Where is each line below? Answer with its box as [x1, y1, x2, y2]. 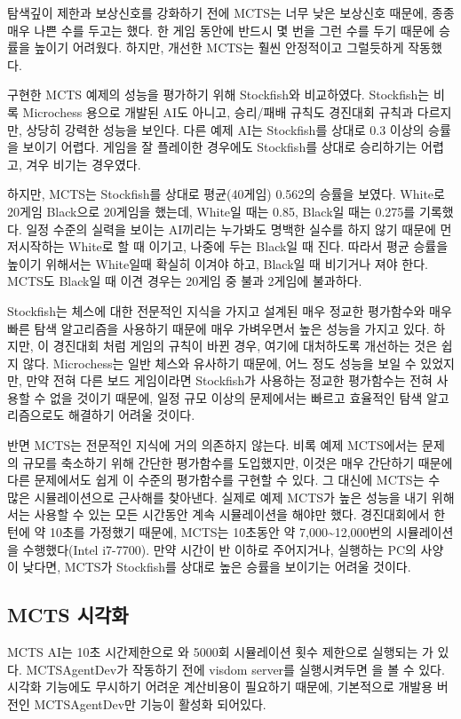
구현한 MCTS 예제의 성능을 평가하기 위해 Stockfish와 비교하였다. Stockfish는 [7, 85, 430, 104]
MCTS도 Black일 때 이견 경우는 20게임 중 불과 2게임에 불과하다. [7, 272, 362, 290]
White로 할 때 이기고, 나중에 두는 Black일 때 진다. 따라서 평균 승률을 [68, 237, 449, 256]
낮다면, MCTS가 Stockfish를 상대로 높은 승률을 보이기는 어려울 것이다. [22, 557, 411, 576]
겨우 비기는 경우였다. [26, 154, 141, 173]
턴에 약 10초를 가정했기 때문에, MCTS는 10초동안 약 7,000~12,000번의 [7, 523, 393, 541]
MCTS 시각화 [7, 601, 129, 628]
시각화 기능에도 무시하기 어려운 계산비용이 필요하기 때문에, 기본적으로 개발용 [7, 677, 433, 696]
